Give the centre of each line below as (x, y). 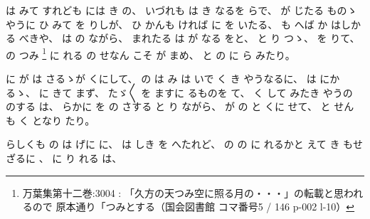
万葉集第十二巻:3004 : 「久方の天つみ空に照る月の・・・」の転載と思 (183, 192)
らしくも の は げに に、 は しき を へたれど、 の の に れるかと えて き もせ (185, 144)
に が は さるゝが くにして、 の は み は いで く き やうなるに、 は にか (173, 79)
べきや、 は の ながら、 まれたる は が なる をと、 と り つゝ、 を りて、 (189, 38)
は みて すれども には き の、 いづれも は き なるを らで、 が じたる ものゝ (181, 10)
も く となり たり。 (51, 120)
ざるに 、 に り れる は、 (64, 158)
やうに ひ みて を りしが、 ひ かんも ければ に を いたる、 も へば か (167, 24)
